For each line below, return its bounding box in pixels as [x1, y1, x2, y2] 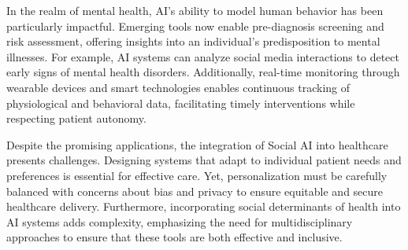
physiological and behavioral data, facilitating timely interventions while [6, 94, 355, 111]
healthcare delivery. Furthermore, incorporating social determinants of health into [6, 198, 401, 215]
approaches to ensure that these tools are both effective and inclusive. [6, 229, 343, 245]
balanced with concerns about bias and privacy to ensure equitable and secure [6, 182, 384, 199]
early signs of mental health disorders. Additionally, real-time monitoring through [6, 64, 400, 80]
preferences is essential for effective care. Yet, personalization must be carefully [6, 167, 388, 183]
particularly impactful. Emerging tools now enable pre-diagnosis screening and [6, 17, 384, 34]
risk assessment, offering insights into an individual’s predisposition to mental [6, 33, 380, 50]
